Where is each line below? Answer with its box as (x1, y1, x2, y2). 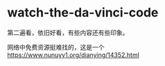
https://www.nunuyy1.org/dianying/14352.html (7, 50, 140, 59)
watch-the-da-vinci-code (7, 5, 159, 21)
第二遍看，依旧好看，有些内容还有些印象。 (7, 28, 129, 36)
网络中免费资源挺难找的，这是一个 (7, 43, 105, 51)
